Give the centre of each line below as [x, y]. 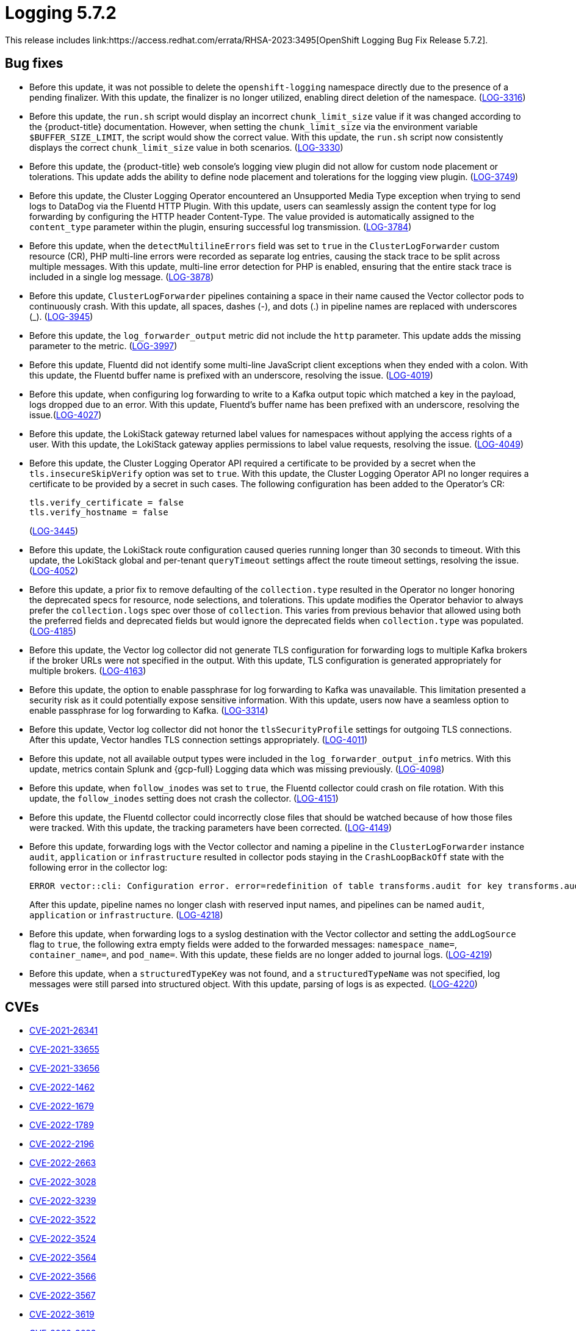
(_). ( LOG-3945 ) [61, 316]
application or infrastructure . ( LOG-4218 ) [126, 915]
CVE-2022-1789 [62, 1125]
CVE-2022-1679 [62, 1106]
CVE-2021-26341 [64, 1031]
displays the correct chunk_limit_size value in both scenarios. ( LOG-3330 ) [186, 147]
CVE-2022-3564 [63, 1258]
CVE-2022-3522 [63, 1220]
